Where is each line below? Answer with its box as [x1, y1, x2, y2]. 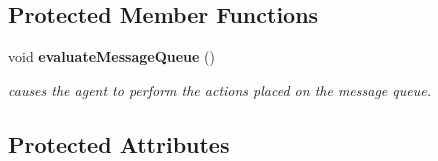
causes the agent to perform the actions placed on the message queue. [8, 79, 431, 100]
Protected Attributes [8, 128, 230, 159]
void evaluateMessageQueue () [8, 46, 215, 67]
